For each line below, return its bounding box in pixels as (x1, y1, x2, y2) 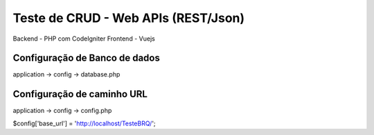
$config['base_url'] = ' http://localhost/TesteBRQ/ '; (12, 119, 156, 127)
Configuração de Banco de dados (12, 52, 161, 64)
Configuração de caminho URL (12, 88, 148, 100)
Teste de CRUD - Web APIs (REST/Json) (12, 10, 245, 25)
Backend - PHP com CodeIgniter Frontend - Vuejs (12, 34, 155, 43)
